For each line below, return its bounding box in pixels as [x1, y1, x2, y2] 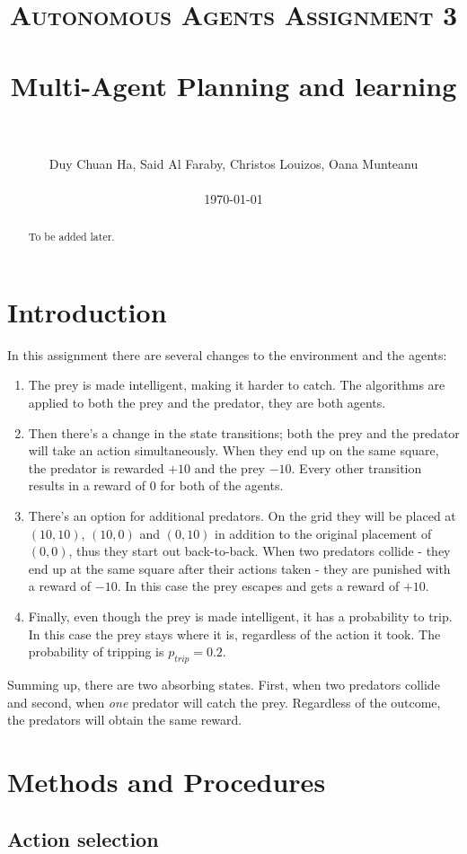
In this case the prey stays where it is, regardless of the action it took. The [28, 624, 441, 643]
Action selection [7, 824, 159, 852]
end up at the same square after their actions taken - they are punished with [28, 559, 451, 577]
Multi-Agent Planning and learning [10, 66, 457, 103]
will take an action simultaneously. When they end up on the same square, [28, 441, 439, 460]
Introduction [7, 293, 167, 330]
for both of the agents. [160, 476, 284, 495]
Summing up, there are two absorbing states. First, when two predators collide [7, 674, 440, 693]
